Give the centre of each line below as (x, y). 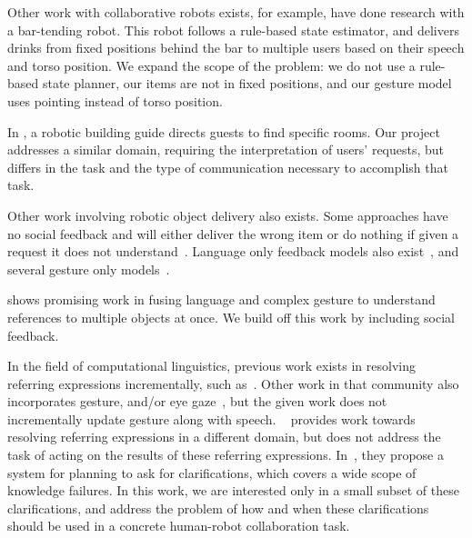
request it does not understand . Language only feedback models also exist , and (233, 251)
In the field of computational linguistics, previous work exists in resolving (211, 366)
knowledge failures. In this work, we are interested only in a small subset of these (233, 490)
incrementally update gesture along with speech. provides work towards (211, 418)
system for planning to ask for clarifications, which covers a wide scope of (212, 472)
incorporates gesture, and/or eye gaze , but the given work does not (197, 401)
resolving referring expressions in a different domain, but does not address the (224, 437)
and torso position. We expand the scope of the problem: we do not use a (211, 65)
